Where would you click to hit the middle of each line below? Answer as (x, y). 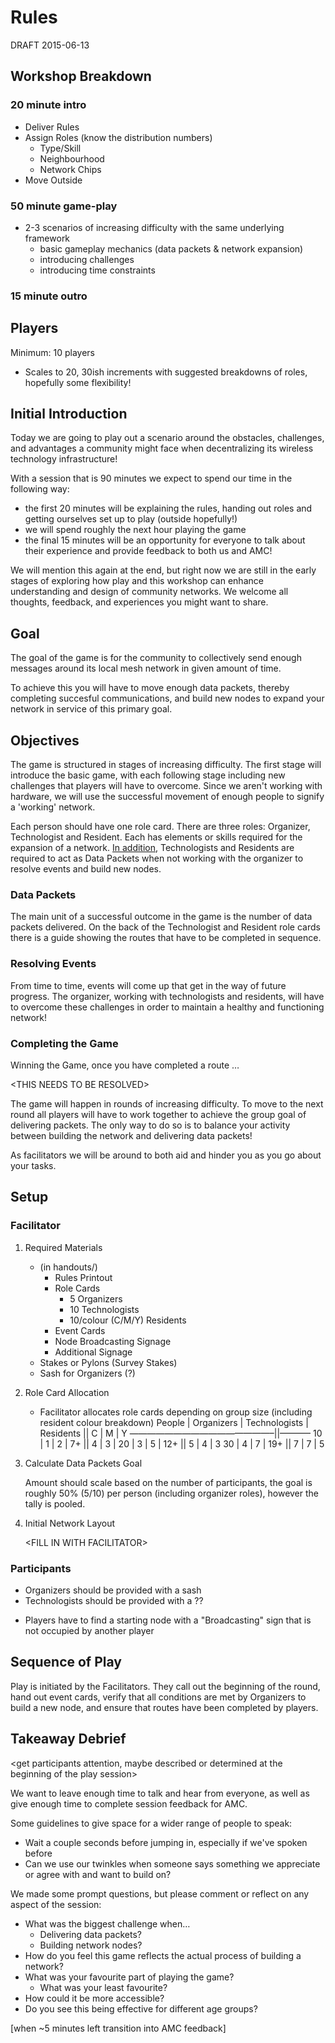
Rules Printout (83, 1277)
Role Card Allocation (67, 1392)
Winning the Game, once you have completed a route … (125, 1065)
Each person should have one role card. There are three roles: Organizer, (160, 827)
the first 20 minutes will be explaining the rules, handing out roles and (168, 508)
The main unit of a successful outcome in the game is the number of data (161, 917)
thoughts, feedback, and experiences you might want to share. (139, 602)
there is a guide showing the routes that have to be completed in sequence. (166, 938)
